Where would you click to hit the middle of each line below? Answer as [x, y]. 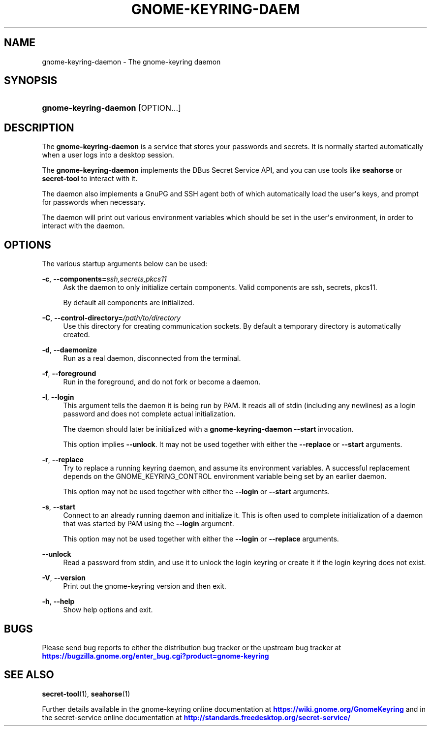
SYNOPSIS [31, 81]
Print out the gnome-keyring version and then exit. [145, 586]
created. [77, 335]
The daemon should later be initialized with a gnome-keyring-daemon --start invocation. [208, 429]
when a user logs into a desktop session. [108, 155]
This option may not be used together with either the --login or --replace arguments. [201, 539]
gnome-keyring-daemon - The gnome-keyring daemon [131, 62]
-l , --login [58, 397]
